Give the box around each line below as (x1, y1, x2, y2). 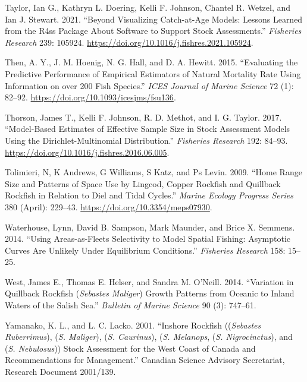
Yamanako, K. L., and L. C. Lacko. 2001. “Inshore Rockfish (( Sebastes (5, 318, 261, 331)
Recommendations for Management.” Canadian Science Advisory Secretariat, (5, 353, 285, 366)
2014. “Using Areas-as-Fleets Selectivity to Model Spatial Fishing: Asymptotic (5, 232, 290, 245)
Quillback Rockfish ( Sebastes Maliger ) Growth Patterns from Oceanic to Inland (5, 287, 295, 299)
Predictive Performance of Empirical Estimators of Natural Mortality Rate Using (5, 67, 301, 80)
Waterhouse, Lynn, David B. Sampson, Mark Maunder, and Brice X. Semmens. (5, 220, 295, 233)
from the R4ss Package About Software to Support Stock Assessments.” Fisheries (5, 24, 302, 37)
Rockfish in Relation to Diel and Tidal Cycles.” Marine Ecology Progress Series (5, 189, 294, 201)
